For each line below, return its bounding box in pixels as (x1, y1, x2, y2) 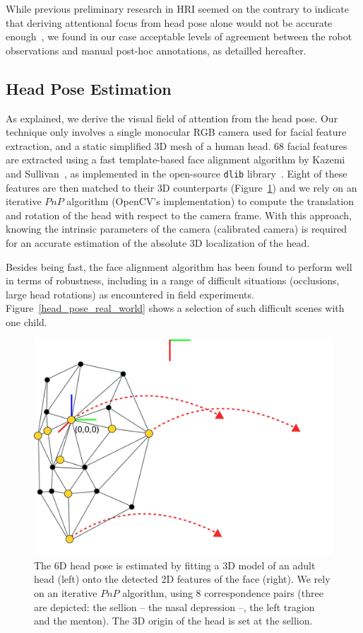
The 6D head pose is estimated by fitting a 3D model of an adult (34, 557, 316, 572)
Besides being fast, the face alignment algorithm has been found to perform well (6, 259, 352, 274)
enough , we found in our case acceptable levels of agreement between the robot (6, 29, 352, 44)
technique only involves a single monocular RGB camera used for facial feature (6, 124, 347, 139)
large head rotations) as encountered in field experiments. (6, 286, 254, 301)
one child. (6, 314, 47, 329)
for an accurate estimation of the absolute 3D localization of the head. (6, 235, 310, 250)
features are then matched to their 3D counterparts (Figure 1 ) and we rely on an (6, 180, 357, 194)
